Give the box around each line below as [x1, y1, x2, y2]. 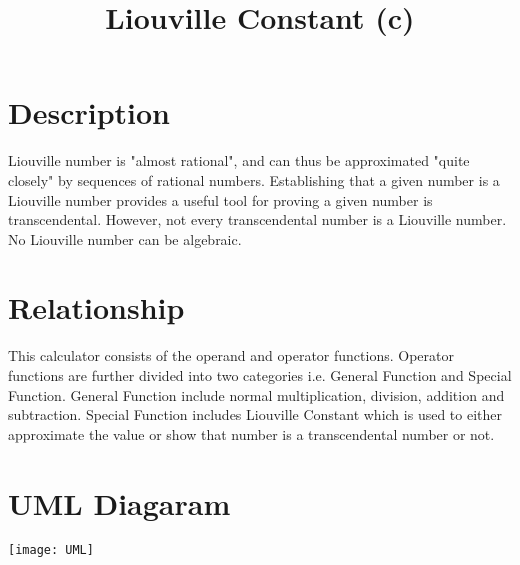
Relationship [8, 287, 185, 328]
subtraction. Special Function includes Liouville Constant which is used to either [8, 404, 503, 425]
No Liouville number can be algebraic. [8, 228, 242, 249]
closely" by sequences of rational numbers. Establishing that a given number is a [8, 169, 500, 190]
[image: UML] [8, 542, 94, 557]
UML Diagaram [8, 482, 231, 523]
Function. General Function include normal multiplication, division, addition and [8, 384, 505, 405]
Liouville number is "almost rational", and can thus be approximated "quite [8, 150, 470, 171]
